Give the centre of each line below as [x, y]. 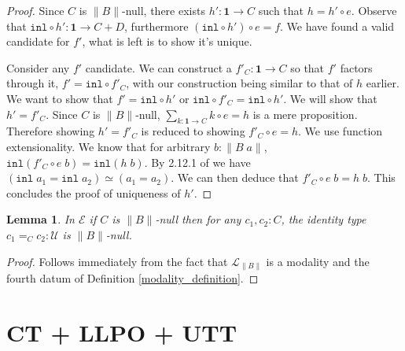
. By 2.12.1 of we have [197, 162]
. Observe [374, 10]
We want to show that [60, 98]
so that [307, 67]
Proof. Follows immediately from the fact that [117, 261]
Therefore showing [51, 131]
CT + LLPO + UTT [122, 332]
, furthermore [156, 26]
